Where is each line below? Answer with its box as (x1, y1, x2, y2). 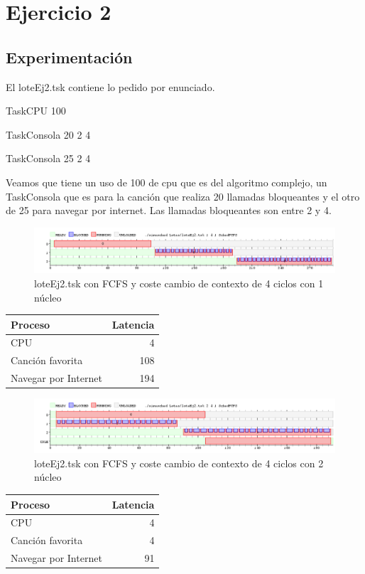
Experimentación (6, 46, 133, 68)
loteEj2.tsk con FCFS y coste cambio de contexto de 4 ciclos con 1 (34, 275, 324, 290)
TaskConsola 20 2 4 (6, 127, 91, 142)
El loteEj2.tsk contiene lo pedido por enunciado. (6, 79, 215, 94)
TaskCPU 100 (6, 103, 66, 118)
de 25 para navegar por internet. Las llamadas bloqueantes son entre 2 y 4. (6, 203, 332, 218)
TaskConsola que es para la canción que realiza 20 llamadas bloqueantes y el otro (6, 188, 360, 203)
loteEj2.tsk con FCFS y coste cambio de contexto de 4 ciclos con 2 (34, 455, 324, 470)
